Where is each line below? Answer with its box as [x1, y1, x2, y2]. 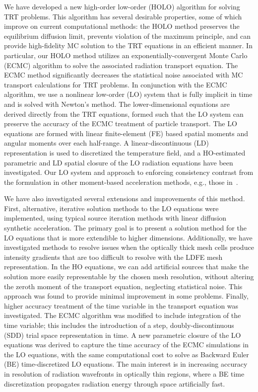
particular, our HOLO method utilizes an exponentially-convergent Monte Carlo [4, 50, 248, 60]
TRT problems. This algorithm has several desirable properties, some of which [4, 11, 242, 21]
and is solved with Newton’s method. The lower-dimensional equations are [4, 98, 230, 109]
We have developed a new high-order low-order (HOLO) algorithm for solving [4, 1, 240, 11]
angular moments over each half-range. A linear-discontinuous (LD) [4, 138, 209, 148]
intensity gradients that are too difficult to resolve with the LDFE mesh [4, 251, 223, 262]
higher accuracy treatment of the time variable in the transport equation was [4, 300, 239, 311]
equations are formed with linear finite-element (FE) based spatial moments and [4, 128, 248, 138]
